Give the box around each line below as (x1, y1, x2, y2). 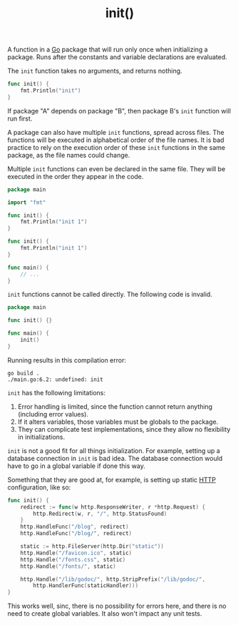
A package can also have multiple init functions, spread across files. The (7, 128, 224, 136)
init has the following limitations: (7, 388, 105, 397)
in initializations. (17, 432, 66, 441)
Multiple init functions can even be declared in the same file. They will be (7, 164, 226, 173)
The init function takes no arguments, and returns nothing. (7, 66, 183, 76)
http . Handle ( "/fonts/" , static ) (20, 562, 116, 570)
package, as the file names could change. (7, 151, 130, 159)
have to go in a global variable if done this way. (7, 462, 146, 470)
